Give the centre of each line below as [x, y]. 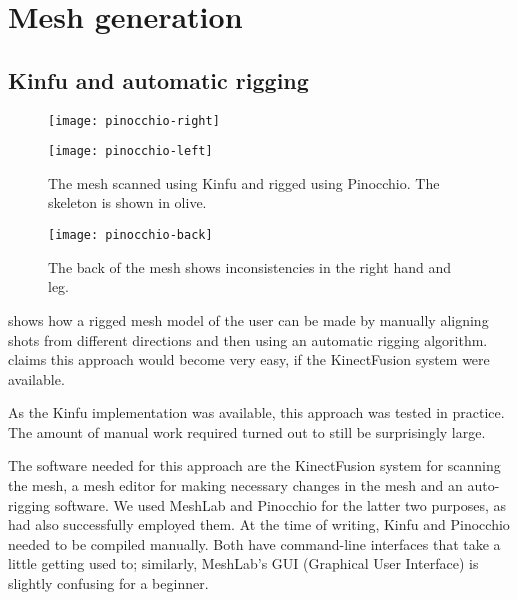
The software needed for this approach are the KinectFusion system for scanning [254, 465]
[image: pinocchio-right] [134, 120]
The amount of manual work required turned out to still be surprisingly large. [247, 431]
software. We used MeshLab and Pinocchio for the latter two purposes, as [280, 504]
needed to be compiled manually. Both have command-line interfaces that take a [254, 543]
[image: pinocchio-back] [130, 235]
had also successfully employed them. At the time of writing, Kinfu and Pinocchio [259, 524]
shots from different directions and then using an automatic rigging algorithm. [248, 339]
